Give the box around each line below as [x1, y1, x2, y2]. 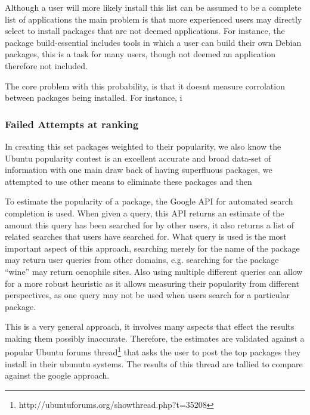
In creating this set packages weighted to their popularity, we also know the [5, 140, 281, 152]
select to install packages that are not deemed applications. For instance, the [5, 24, 285, 37]
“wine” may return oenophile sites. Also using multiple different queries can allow [5, 265, 303, 277]
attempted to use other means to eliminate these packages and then [5, 175, 252, 187]
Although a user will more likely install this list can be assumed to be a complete [5, 1, 302, 13]
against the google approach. [5, 369, 110, 382]
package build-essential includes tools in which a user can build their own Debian [5, 36, 302, 48]
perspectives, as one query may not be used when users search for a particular [5, 289, 290, 301]
